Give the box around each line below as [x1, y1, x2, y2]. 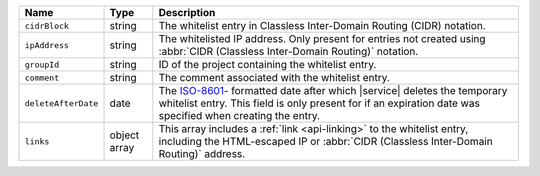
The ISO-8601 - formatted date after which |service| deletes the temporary [158, 84, 508, 97]
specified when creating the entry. [158, 109, 320, 122]
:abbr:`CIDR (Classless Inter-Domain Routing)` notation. [158, 45, 419, 58]
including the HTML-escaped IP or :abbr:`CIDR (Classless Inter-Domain [158, 135, 494, 148]
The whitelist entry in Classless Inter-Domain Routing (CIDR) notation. [158, 19, 486, 32]
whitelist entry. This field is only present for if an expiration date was [158, 96, 480, 110]
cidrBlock [24, 20, 70, 31]
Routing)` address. [158, 147, 246, 160]
